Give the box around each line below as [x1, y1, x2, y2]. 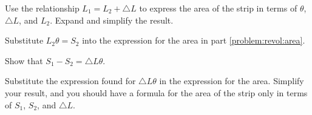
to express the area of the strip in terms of [139, 2, 297, 14]
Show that [5, 54, 43, 67]
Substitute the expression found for [5, 74, 136, 87]
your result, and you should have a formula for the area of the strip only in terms [5, 86, 308, 99]
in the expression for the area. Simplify [159, 74, 304, 87]
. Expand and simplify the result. [50, 13, 174, 26]
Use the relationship [5, 2, 80, 14]
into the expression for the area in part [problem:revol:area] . [82, 34, 305, 47]
